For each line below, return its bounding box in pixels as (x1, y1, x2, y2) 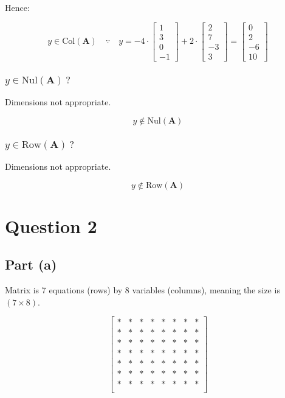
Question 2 (5, 213, 97, 238)
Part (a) (5, 255, 57, 274)
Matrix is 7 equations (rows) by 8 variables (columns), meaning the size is (5, 284, 280, 296)
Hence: (5, 1, 30, 13)
